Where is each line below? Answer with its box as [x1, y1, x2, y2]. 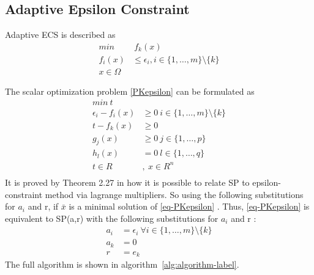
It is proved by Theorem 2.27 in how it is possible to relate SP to [5, 176, 250, 188]
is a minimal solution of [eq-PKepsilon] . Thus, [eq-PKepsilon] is [69, 200, 310, 213]
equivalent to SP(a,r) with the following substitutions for [5, 211, 219, 224]
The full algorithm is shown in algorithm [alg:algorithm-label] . [5, 258, 239, 271]
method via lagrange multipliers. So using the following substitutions [45, 188, 304, 200]
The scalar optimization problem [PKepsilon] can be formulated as [5, 84, 255, 97]
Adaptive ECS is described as [5, 28, 116, 41]
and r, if [28, 200, 59, 213]
